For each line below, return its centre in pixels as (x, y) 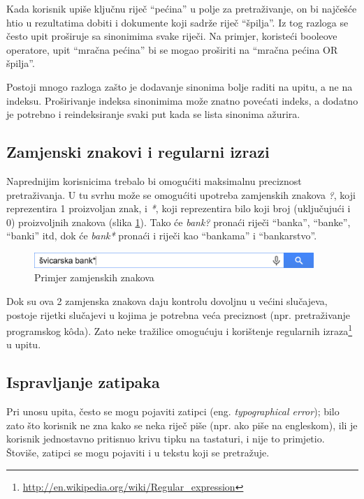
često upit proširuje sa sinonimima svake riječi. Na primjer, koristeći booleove (172, 36)
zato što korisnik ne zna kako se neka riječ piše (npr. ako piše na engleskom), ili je (182, 425)
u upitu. (24, 344)
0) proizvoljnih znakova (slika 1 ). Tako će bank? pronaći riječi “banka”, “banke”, (179, 222)
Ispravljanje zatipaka (83, 382)
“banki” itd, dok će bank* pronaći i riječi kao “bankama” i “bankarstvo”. (162, 236)
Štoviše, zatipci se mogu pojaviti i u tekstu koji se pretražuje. (138, 452)
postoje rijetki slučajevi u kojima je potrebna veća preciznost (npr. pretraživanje (179, 314)
